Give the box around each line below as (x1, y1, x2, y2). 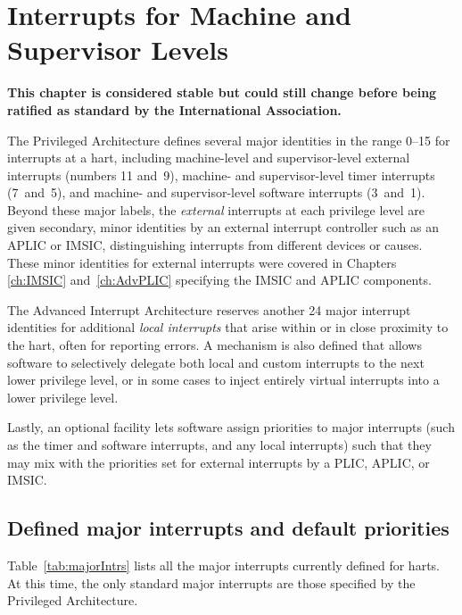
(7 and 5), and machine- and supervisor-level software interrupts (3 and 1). (7, 183, 425, 202)
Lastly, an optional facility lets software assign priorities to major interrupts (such (7, 418, 455, 436)
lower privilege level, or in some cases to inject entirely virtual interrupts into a (7, 370, 440, 389)
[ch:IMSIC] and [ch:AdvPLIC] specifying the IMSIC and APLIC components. (7, 270, 432, 289)
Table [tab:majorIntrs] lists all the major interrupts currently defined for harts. (7, 555, 440, 574)
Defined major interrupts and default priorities (7, 514, 450, 542)
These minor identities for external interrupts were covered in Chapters (7, 253, 397, 271)
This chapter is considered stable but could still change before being (7, 83, 437, 102)
